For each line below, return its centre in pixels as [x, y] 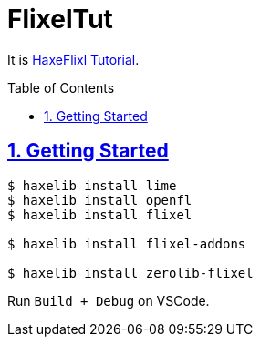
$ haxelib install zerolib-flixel [130, 273]
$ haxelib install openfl [100, 200]
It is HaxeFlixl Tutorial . [73, 59]
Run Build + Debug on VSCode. [109, 300]
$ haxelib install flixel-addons [127, 243]
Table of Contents [61, 87]
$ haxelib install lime [92, 185]
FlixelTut [60, 19]
